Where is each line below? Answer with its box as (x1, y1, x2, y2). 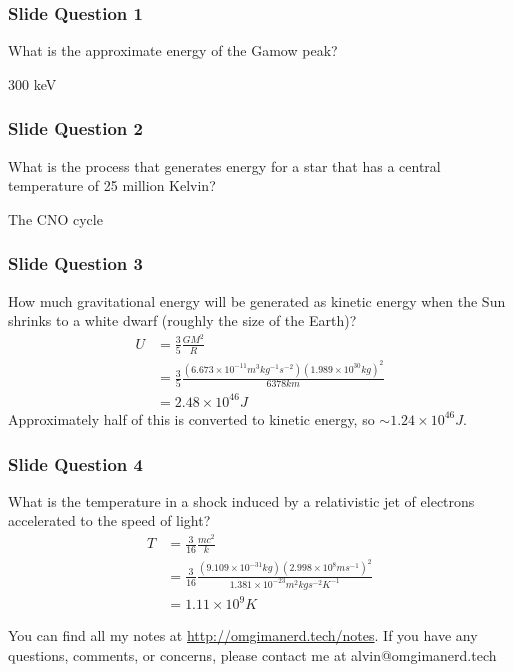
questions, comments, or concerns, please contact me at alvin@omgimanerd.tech (8, 644, 497, 665)
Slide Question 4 (8, 451, 143, 476)
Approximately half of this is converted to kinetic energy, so (8, 408, 375, 429)
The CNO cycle (8, 208, 103, 229)
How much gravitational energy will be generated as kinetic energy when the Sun (8, 290, 506, 311)
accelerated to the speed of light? (8, 510, 211, 531)
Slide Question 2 (8, 116, 143, 141)
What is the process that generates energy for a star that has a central (8, 155, 441, 176)
